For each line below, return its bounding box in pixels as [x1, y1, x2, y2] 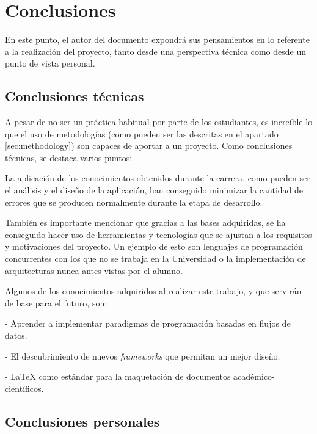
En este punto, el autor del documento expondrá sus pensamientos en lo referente [5, 33, 310, 46]
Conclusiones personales [5, 411, 160, 430]
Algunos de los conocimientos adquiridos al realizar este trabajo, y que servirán [5, 284, 302, 297]
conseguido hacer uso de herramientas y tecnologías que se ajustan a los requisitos [5, 228, 312, 241]
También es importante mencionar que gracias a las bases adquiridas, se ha [5, 216, 286, 229]
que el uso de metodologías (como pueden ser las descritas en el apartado [5, 127, 279, 140]
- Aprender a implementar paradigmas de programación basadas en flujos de [5, 317, 291, 330]
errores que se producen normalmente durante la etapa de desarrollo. [5, 195, 263, 208]
